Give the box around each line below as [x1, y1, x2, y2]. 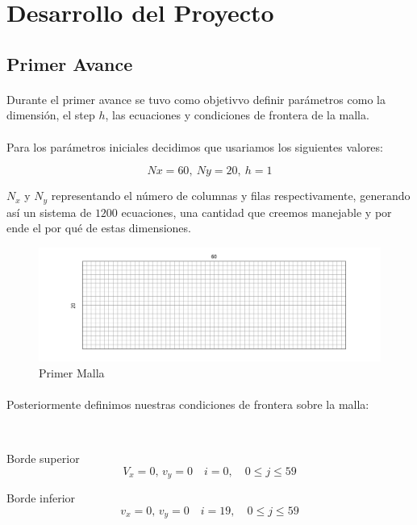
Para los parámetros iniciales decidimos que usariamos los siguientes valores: [6, 138, 383, 155]
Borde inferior [6, 489, 76, 506]
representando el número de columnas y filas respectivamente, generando [51, 187, 411, 204]
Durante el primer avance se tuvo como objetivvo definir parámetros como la [6, 90, 386, 107]
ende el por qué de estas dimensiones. [6, 219, 191, 236]
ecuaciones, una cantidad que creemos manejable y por [121, 203, 392, 220]
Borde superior [6, 449, 80, 466]
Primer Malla [39, 364, 105, 381]
